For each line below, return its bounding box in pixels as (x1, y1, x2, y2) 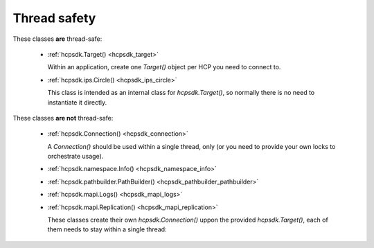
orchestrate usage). (47, 152, 104, 161)
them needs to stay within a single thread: (47, 225, 167, 233)
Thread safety (12, 10, 96, 26)
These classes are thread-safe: (12, 35, 103, 43)
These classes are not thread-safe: (12, 114, 114, 122)
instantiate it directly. (47, 98, 107, 107)
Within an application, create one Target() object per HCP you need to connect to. (47, 63, 281, 71)
